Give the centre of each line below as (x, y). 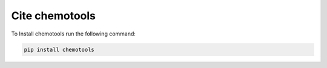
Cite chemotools (54, 16)
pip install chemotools (59, 49)
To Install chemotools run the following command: (74, 34)
